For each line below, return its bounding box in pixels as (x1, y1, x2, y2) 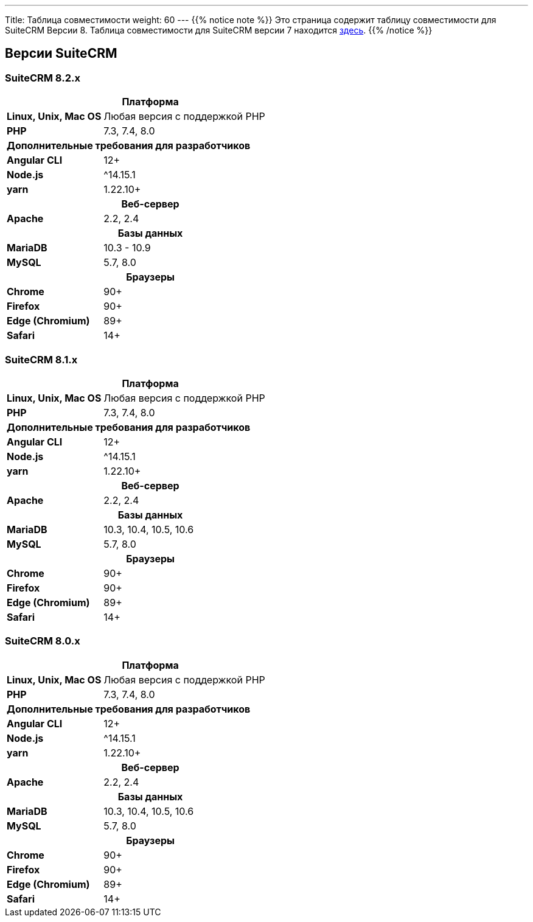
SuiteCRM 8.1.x (5, 353, 78, 366)
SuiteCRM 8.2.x (5, 71, 80, 84)
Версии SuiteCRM (5, 46, 117, 61)
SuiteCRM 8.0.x (5, 635, 80, 648)
